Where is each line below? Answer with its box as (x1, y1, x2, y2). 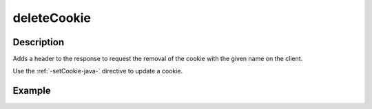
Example (12, 85, 51, 97)
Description (12, 36, 65, 48)
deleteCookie (12, 10, 91, 25)
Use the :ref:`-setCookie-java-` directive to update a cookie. (12, 67, 183, 75)
